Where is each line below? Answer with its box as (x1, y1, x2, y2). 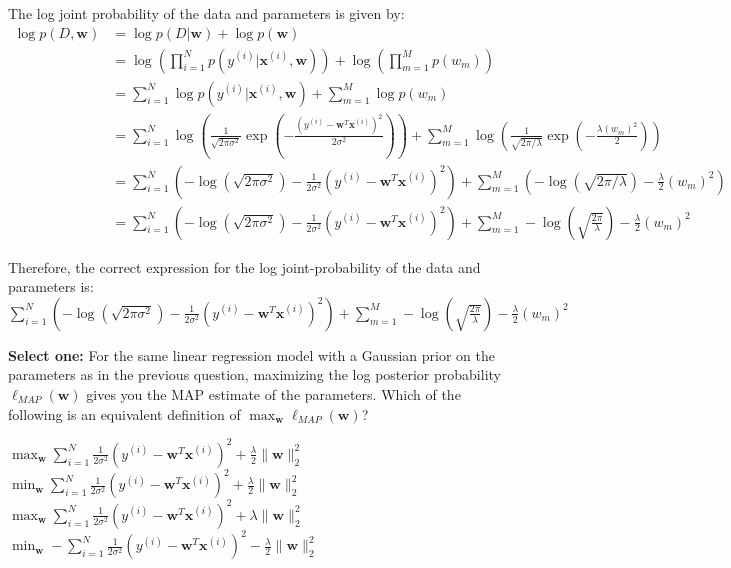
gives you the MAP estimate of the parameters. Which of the (86, 384, 461, 405)
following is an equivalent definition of (8, 403, 241, 424)
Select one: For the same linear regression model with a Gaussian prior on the (8, 344, 495, 365)
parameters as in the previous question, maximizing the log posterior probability (8, 364, 501, 385)
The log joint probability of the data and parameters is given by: (8, 3, 405, 23)
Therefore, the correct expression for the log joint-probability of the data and (8, 256, 481, 277)
